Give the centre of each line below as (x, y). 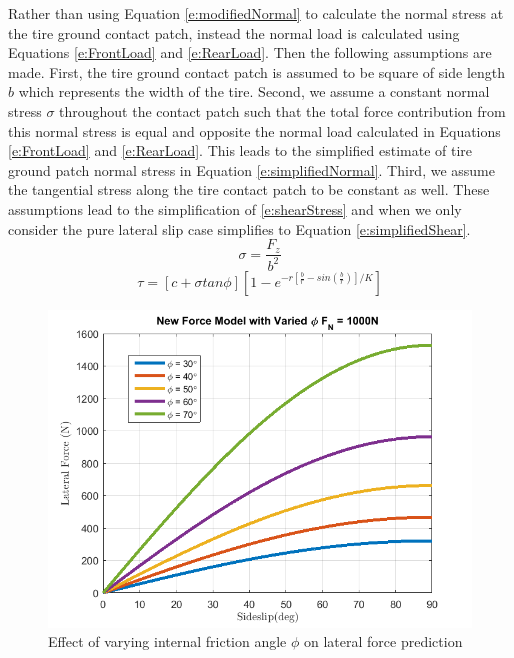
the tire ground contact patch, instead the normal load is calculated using (234, 32)
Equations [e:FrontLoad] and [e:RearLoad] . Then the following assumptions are (250, 52)
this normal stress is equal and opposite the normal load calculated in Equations (254, 130)
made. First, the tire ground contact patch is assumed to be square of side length (257, 71)
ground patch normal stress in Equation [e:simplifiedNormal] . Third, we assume (251, 169)
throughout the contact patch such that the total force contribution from (282, 110)
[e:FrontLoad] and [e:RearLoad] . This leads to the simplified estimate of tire (240, 150)
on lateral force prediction (383, 641)
